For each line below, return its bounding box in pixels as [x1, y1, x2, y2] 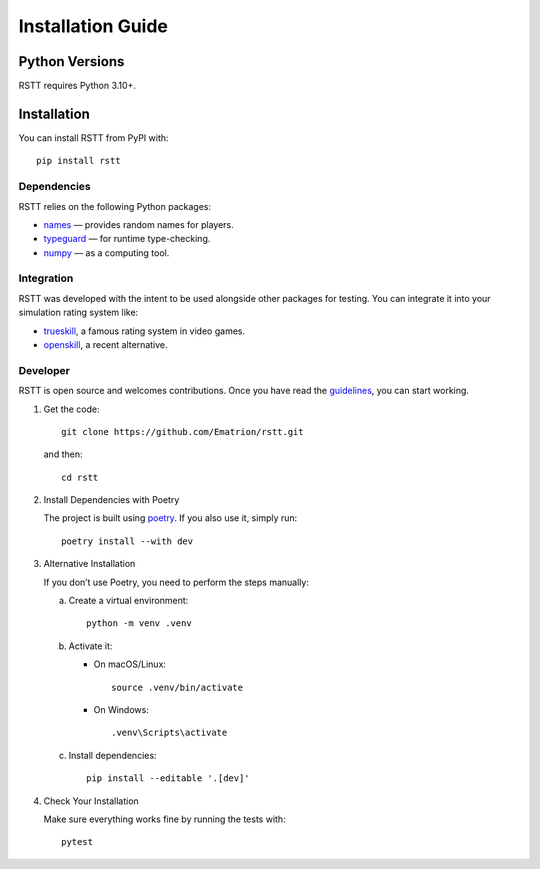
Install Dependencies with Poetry [43, 494, 180, 506]
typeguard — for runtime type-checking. [43, 233, 211, 245]
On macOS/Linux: [93, 658, 167, 670]
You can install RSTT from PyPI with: [18, 131, 169, 144]
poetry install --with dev [61, 535, 194, 547]
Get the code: [43, 403, 100, 415]
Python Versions [18, 53, 125, 70]
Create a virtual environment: [68, 595, 189, 607]
